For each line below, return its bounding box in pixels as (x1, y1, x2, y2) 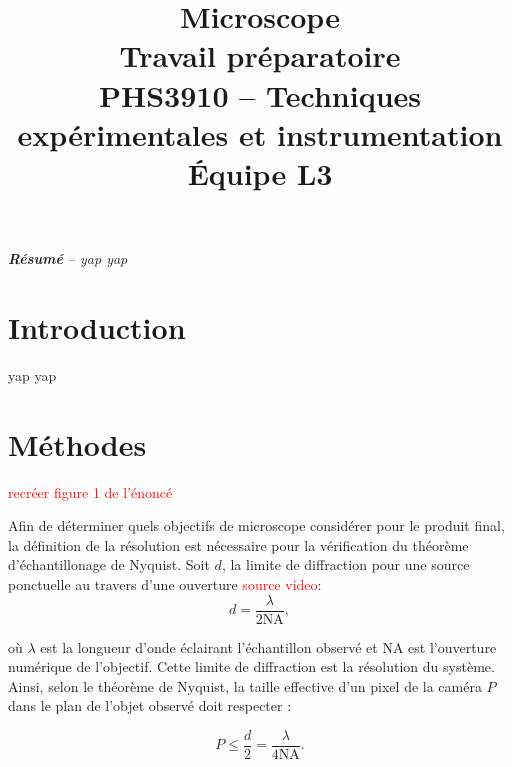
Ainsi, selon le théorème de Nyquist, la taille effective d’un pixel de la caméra (8, 675, 482, 696)
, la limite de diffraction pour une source (221, 554, 470, 575)
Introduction (8, 306, 186, 347)
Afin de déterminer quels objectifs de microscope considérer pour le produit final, (8, 515, 505, 536)
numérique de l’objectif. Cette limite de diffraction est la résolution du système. (8, 656, 495, 677)
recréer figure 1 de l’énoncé (8, 481, 173, 502)
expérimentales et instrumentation (17, 113, 503, 154)
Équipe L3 (187, 152, 333, 193)
